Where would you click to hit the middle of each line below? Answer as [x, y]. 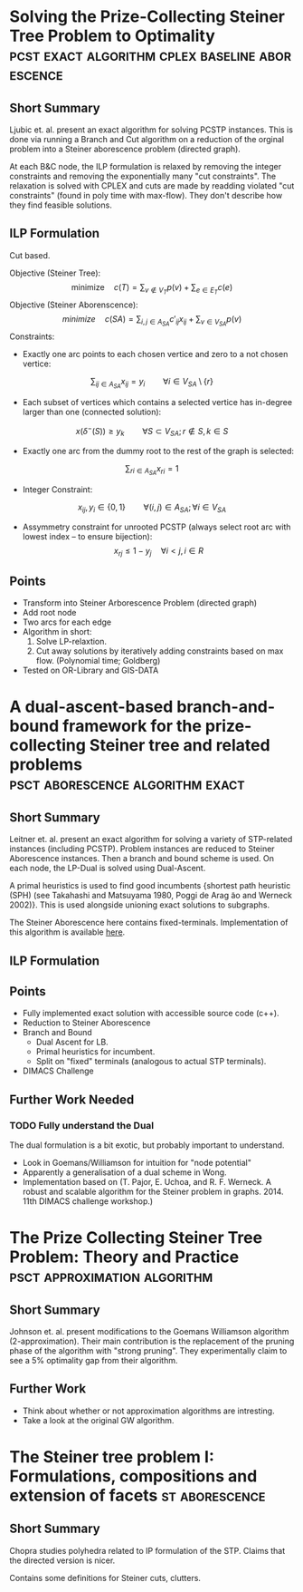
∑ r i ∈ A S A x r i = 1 [152, 470]
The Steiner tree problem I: [112, 1457]
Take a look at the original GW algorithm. [98, 1420]
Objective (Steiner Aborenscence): [74, 305]
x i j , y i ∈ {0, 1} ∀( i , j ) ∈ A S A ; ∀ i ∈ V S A [152, 508]
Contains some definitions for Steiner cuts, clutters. [105, 1577]
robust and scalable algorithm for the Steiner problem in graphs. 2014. [153, 1192]
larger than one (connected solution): [92, 412]
